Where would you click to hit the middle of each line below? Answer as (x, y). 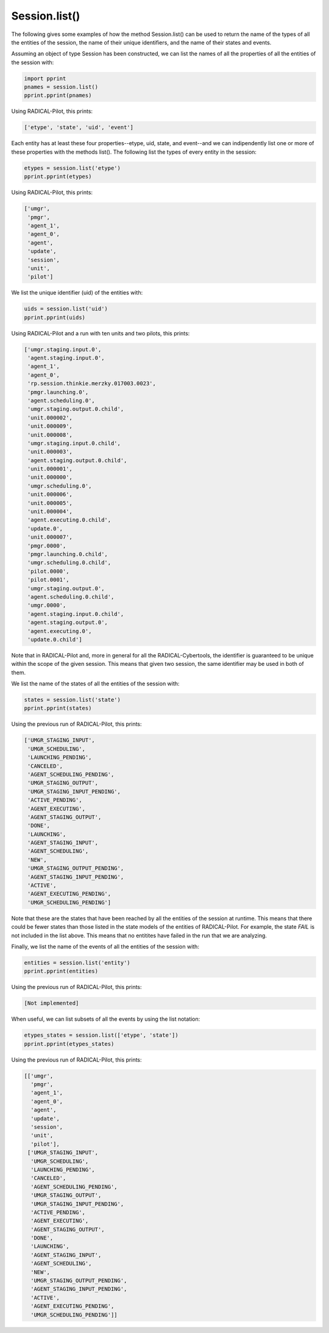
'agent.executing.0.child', (69, 520)
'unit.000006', (50, 495)
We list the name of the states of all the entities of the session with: (95, 684)
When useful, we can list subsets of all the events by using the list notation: (106, 1019)
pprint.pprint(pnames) (58, 95)
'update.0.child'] (55, 639)
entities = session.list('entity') (77, 963)
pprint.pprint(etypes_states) (69, 1044)
